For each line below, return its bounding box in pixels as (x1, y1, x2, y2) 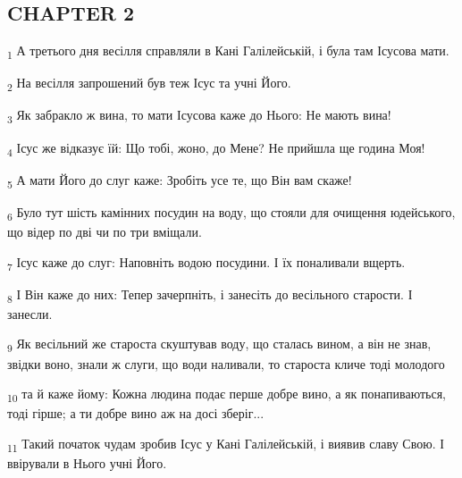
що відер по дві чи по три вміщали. (7, 222, 202, 240)
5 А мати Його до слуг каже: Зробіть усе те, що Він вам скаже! (7, 170, 352, 191)
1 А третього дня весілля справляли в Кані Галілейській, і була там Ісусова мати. (7, 41, 449, 62)
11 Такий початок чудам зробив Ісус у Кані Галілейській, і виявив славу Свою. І (7, 433, 444, 455)
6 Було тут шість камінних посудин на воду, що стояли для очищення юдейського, (7, 202, 456, 223)
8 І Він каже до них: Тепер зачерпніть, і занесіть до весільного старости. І (7, 284, 413, 306)
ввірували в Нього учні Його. (7, 453, 167, 472)
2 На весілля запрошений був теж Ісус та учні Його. (7, 73, 291, 95)
